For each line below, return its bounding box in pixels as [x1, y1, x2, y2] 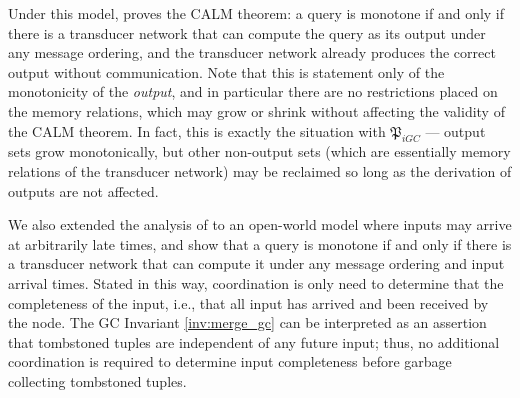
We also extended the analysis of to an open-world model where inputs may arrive [8, 214, 512, 235]
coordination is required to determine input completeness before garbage [8, 351, 452, 372]
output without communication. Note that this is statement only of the [8, 61, 445, 82]
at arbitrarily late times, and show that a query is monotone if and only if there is [8, 233, 512, 254]
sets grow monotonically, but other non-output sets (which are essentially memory [8, 141, 511, 162]
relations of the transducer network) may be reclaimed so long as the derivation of [8, 160, 512, 181]
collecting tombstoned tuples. [8, 370, 187, 391]
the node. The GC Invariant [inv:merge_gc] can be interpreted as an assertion [8, 312, 487, 333]
